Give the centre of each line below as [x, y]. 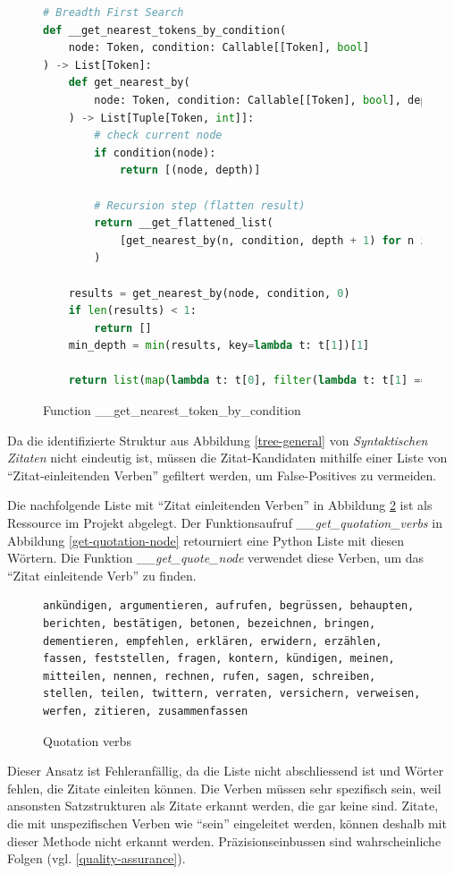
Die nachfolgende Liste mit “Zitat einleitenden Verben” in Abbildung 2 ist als [220, 505]
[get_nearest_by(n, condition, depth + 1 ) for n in [276, 240]
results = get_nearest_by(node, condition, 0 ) [209, 293]
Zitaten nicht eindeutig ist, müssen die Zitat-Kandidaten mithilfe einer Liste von [227, 458]
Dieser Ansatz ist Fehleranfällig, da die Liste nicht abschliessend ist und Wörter [226, 771]
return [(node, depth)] [190, 170]
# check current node [158, 136]
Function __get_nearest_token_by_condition [172, 410]
